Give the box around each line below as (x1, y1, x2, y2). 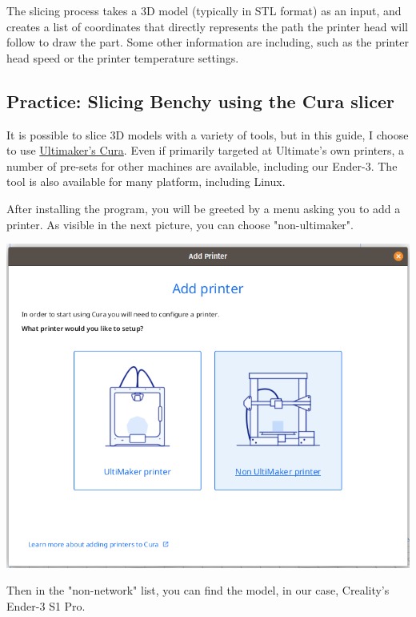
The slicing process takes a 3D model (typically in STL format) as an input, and (6, 2, 402, 18)
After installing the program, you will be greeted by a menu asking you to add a (6, 200, 401, 216)
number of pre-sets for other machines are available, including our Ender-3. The (6, 157, 398, 174)
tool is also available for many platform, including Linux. (6, 173, 286, 190)
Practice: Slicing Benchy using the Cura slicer (6, 88, 394, 113)
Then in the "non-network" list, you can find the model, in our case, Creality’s (6, 582, 390, 599)
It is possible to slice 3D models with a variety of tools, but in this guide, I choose (6, 126, 409, 143)
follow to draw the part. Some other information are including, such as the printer (6, 34, 409, 50)
